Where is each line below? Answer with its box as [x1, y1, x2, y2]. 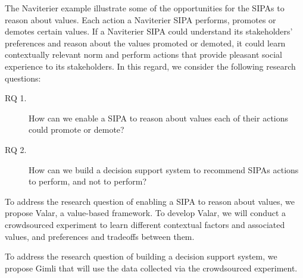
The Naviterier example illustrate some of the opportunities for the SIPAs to [5, 2, 285, 14]
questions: [5, 71, 41, 84]
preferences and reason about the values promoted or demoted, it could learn [5, 36, 286, 49]
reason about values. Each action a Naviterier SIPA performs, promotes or [5, 13, 276, 26]
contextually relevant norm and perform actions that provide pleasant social [5, 48, 282, 61]
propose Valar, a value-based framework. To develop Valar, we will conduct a [5, 207, 286, 219]
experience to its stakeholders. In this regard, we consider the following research [5, 60, 296, 72]
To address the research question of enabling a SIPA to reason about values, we [5, 195, 295, 207]
